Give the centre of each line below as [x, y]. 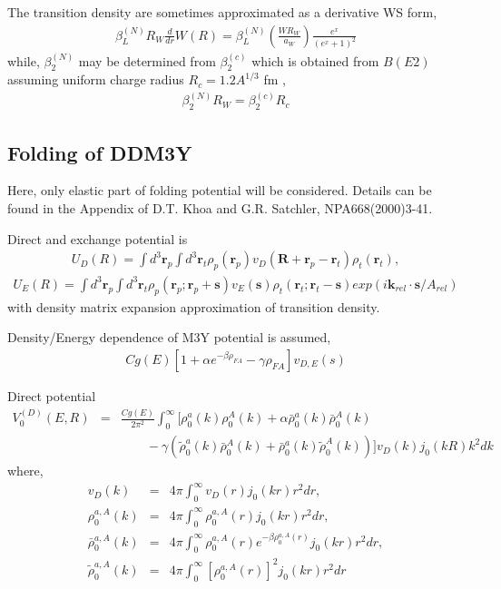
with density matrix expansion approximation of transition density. [194, 306]
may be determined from [147, 60]
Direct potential [52, 396]
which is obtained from [315, 60]
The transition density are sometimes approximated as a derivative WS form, [222, 12]
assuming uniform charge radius [96, 79]
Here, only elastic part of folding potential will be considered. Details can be [220, 190]
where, [25, 471]
